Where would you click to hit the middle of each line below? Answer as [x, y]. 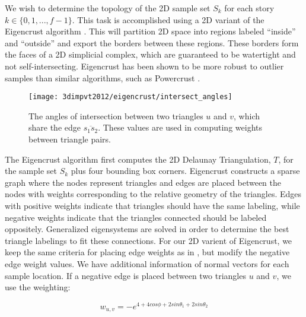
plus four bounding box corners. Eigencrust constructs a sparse [185, 171]
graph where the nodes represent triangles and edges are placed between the [143, 182]
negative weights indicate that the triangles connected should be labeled [136, 217]
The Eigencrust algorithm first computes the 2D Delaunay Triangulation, [138, 159]
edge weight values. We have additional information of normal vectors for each [147, 263]
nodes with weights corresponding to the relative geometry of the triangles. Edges [153, 194]
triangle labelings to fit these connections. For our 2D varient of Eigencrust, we [149, 240]
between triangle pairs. [70, 139]
